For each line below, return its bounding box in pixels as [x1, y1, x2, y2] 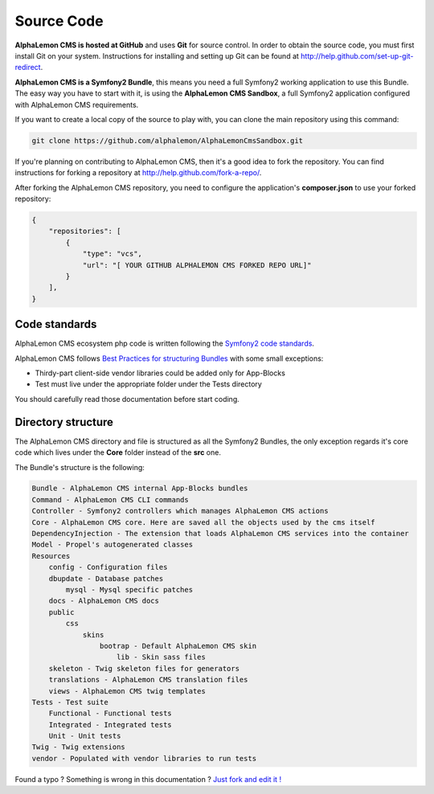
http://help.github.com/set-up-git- [300, 51, 414, 60]
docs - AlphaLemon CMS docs [48, 596, 160, 606]
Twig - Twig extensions [31, 743, 126, 751]
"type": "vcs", [82, 249, 142, 259]
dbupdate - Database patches [48, 574, 164, 583]
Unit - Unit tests [48, 731, 121, 741]
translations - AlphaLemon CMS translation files [48, 675, 248, 685]
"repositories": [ [48, 227, 121, 236]
